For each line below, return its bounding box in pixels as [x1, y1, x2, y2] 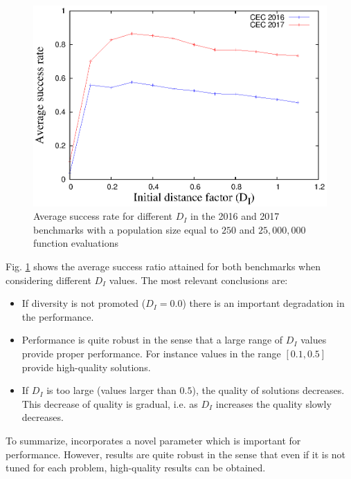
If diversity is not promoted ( [21, 296, 146, 310]
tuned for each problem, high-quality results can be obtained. [6, 460, 266, 475]
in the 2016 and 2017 [190, 209, 280, 223]
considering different [6, 272, 91, 287]
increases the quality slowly [215, 396, 332, 411]
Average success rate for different [33, 209, 173, 223]
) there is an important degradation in [182, 296, 345, 310]
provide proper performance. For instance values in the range [21, 346, 281, 361]
